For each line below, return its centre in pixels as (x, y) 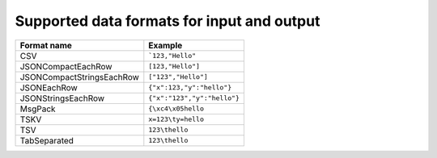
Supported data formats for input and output (168, 21)
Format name (46, 45)
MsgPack (38, 109)
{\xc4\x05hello (176, 109)
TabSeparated (47, 140)
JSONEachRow (49, 87)
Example (165, 45)
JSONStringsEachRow (62, 98)
